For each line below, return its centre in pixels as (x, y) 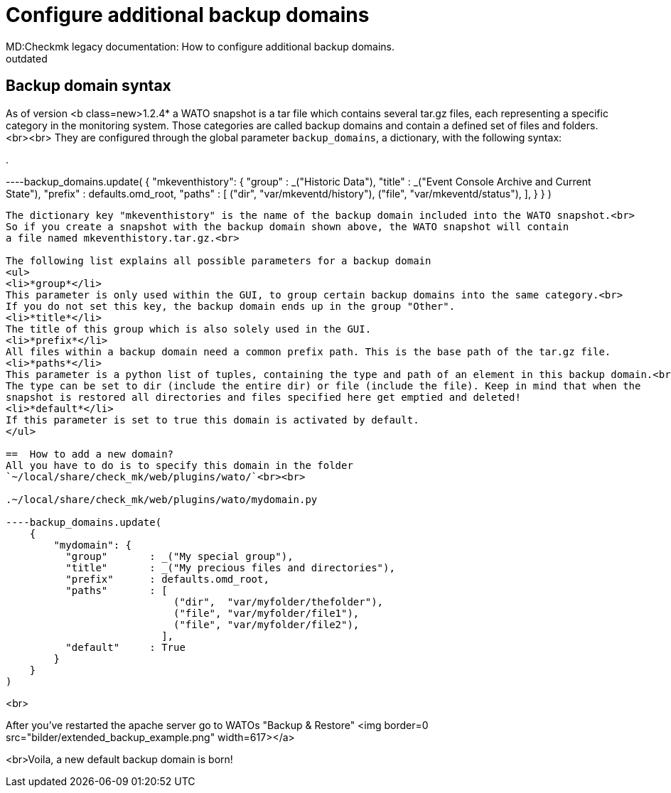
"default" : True (125, 647)
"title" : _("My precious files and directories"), (230, 567)
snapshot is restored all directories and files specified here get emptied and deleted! (263, 397)
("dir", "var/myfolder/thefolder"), (279, 602)
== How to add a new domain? (90, 454)
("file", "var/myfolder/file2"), (267, 624)
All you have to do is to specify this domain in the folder (179, 465)
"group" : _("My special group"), (179, 556)
